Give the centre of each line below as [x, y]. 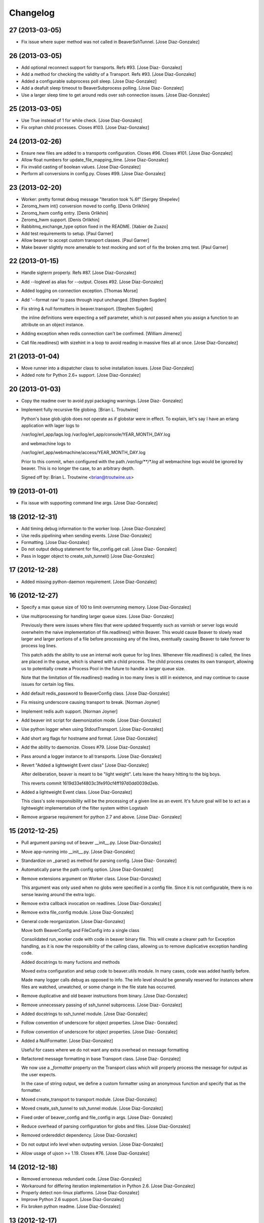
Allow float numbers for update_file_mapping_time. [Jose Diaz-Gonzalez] [95, 160]
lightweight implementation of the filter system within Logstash [85, 808]
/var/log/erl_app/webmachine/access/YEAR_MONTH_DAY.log [83, 453]
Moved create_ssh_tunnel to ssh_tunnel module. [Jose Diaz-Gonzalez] [92, 1109]
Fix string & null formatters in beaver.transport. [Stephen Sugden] [87, 309]
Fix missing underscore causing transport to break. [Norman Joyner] [90, 702]
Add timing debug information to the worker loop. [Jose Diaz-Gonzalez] [93, 529]
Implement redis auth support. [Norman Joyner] [69, 711]
